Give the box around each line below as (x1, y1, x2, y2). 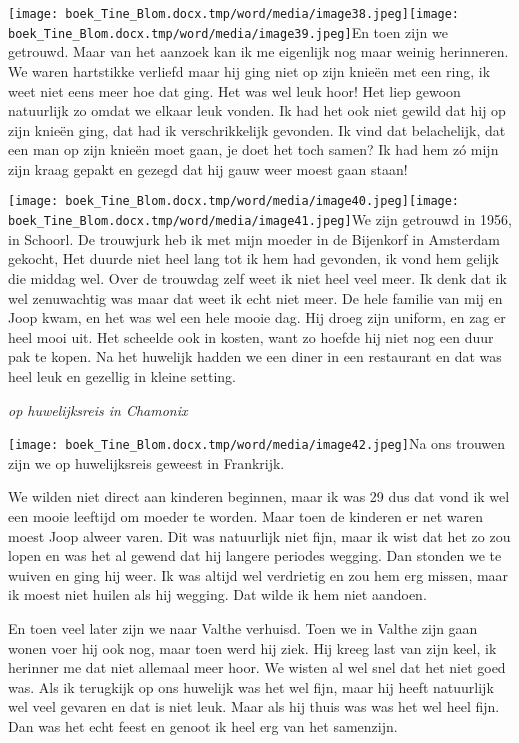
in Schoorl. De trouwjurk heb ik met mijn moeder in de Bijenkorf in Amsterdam (8, 228, 500, 249)
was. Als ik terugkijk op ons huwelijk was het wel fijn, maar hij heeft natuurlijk (8, 676, 494, 697)
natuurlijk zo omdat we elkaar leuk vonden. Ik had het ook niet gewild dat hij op (8, 100, 506, 121)
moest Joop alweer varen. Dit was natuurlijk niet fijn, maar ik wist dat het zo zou (8, 525, 511, 546)
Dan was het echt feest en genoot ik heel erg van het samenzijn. (8, 715, 398, 736)
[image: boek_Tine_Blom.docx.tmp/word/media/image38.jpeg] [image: (8, 7, 460, 21)
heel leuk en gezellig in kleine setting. (8, 365, 236, 386)
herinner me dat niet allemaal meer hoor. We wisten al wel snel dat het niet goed (8, 657, 506, 678)
